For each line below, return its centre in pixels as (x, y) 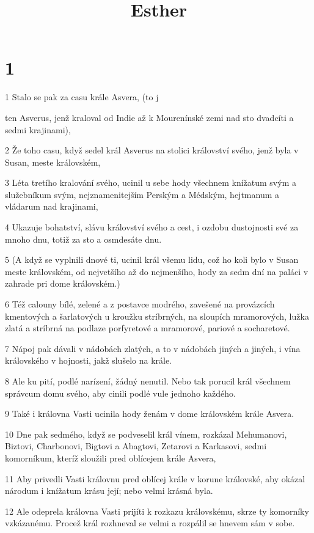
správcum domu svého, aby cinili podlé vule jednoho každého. (120, 393)
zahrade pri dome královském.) (63, 283)
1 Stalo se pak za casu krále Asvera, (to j (82, 97)
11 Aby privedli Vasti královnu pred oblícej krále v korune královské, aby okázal (155, 478)
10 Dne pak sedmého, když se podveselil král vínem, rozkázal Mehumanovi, (146, 434)
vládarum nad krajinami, (52, 206)
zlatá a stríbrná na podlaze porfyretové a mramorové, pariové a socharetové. (148, 328)
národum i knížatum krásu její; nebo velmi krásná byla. (109, 491)
